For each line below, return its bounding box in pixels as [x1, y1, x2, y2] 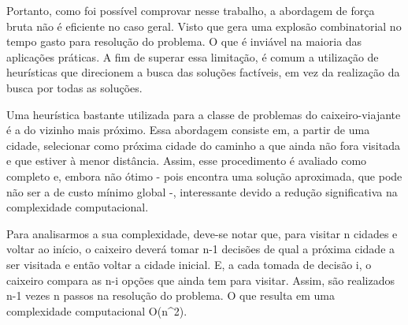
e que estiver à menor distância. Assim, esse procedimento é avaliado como [6, 152, 367, 169]
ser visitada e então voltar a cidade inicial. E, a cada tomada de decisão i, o [6, 256, 372, 272]
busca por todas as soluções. [6, 79, 143, 95]
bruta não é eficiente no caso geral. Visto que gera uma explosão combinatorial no [6, 17, 402, 34]
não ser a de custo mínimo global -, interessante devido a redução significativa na [6, 183, 398, 200]
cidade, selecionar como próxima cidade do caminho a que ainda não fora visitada [6, 136, 400, 153]
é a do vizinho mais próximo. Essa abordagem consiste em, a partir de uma [6, 121, 370, 138]
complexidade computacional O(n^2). [6, 302, 187, 319]
